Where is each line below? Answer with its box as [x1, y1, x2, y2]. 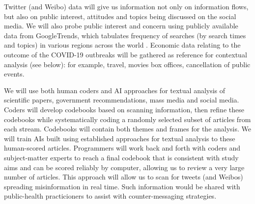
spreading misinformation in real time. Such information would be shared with [4, 181, 240, 191]
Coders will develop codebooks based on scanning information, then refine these [4, 104, 244, 114]
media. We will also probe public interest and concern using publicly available [4, 21, 238, 31]
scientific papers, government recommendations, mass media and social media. [4, 95, 239, 105]
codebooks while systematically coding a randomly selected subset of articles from [4, 114, 251, 124]
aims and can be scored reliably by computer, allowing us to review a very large [4, 162, 245, 172]
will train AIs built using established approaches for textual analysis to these [4, 133, 235, 143]
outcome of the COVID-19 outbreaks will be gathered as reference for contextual [4, 49, 247, 59]
